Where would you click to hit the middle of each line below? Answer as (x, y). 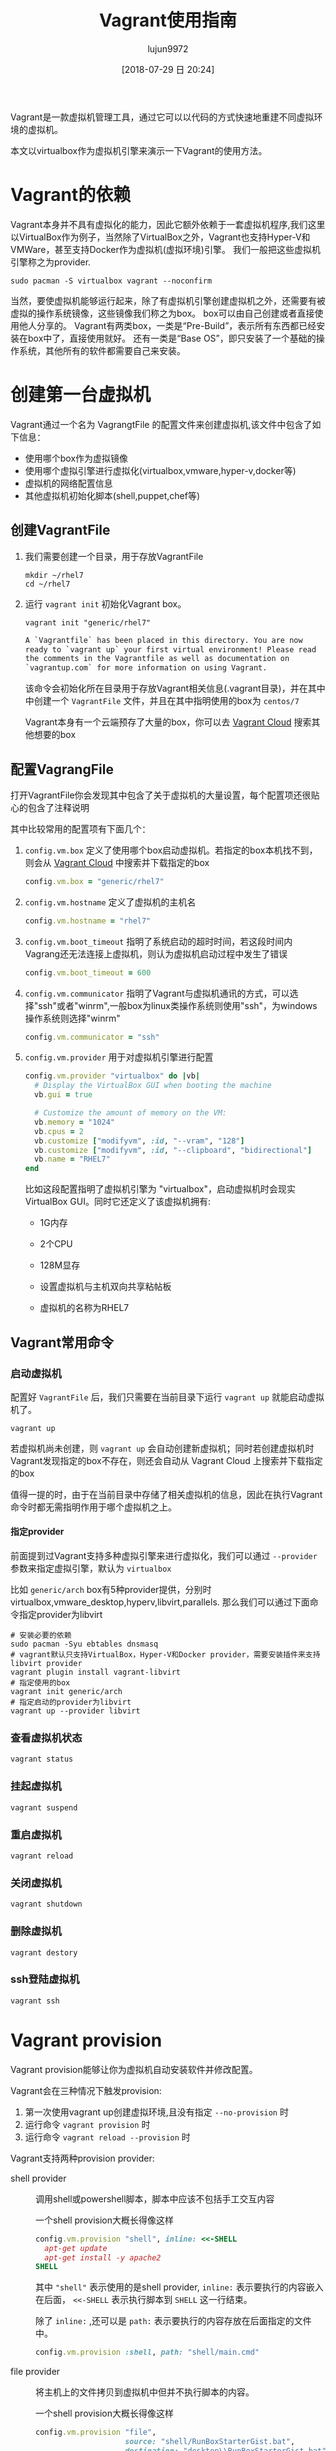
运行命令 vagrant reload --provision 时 (107, 2137)
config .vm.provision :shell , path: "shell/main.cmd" (147, 2352)
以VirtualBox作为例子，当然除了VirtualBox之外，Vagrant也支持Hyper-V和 (160, 237)
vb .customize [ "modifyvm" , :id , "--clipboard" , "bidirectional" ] (173, 1150)
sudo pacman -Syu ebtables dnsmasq (84, 1644)
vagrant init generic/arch (66, 1692)
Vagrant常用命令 (62, 1342)
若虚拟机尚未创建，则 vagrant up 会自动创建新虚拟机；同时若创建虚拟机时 (162, 1448)
